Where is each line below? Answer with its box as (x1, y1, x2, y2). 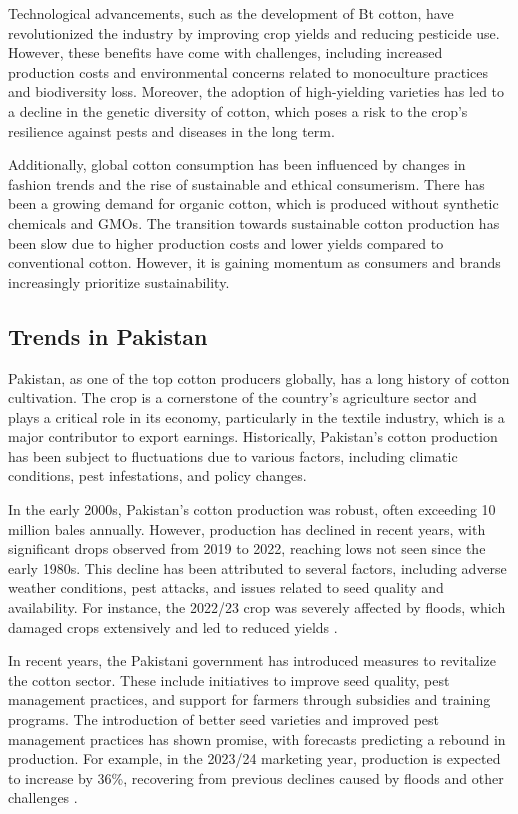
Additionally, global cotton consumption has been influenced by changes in (8, 154, 466, 175)
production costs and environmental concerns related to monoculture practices (8, 61, 489, 82)
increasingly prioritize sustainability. (8, 271, 230, 292)
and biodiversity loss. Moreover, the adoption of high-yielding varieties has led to (8, 81, 505, 102)
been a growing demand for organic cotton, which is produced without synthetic (8, 193, 499, 214)
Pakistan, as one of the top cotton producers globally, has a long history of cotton (8, 367, 510, 388)
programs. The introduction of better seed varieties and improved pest (8, 709, 440, 730)
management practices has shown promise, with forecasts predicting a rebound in (8, 728, 506, 749)
